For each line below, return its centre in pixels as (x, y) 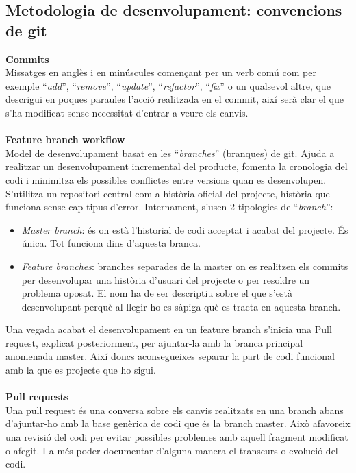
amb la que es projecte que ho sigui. (81, 370)
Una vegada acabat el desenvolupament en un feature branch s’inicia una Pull (169, 329)
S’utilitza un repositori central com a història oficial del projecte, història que (168, 193)
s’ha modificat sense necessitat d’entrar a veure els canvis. (127, 112)
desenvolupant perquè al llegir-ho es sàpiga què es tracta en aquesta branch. (181, 306)
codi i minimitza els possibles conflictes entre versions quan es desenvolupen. (166, 179)
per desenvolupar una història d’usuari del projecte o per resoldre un (166, 279)
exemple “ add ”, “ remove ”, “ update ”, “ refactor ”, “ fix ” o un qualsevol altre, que (168, 85)
